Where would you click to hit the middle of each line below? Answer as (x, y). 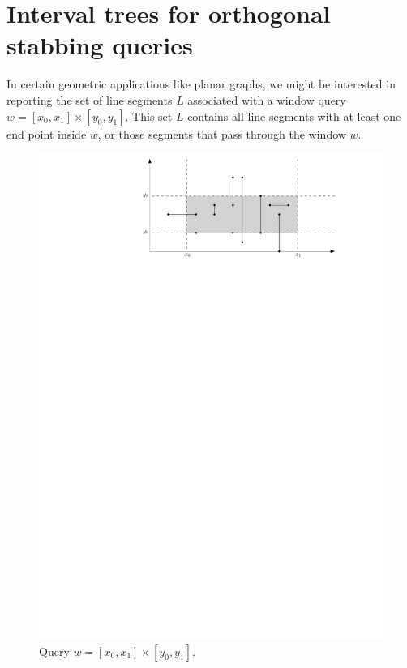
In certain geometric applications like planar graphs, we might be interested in (201, 84)
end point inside (47, 133)
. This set (149, 116)
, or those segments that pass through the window (222, 133)
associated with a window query (267, 99)
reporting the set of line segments (90, 99)
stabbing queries (100, 45)
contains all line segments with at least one (294, 116)
